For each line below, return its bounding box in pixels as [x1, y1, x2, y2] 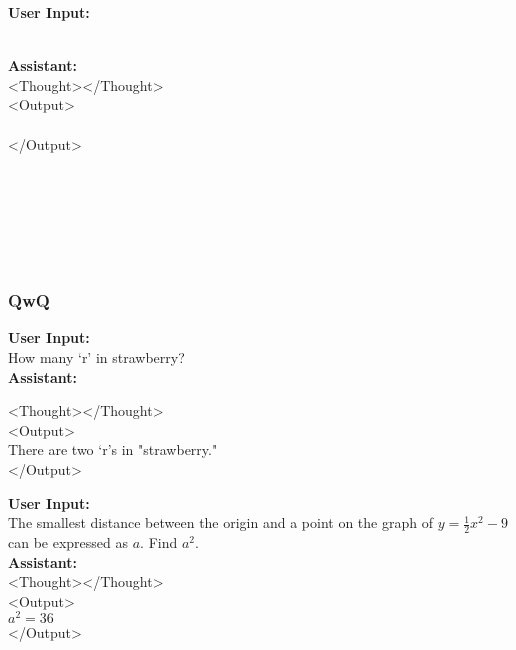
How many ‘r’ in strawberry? [8, 346, 185, 367]
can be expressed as [8, 531, 129, 552]
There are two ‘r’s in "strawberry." [8, 439, 218, 460]
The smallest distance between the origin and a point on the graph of [8, 512, 433, 533]
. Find [140, 531, 178, 552]
